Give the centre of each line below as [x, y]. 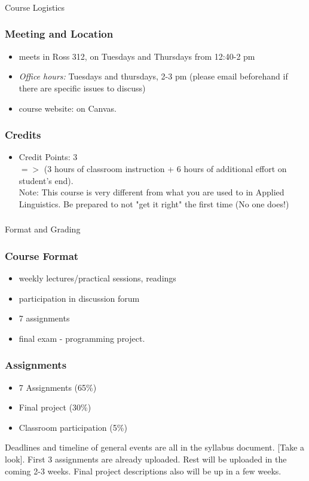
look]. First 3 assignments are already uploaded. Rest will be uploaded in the [146, 459]
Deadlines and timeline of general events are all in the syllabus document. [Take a [155, 447]
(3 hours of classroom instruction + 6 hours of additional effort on [165, 168]
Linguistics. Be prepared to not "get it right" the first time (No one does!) [154, 203]
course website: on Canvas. [68, 108]
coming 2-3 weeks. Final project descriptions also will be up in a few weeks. [143, 471]
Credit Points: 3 [48, 157]
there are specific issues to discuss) [82, 88]
